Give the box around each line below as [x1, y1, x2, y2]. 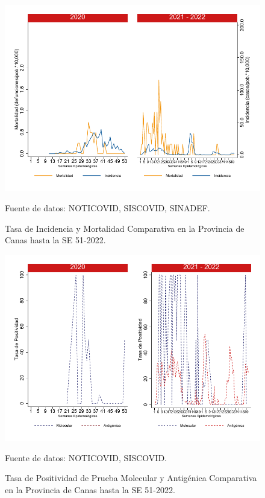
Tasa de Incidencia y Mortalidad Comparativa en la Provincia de [5, 222, 245, 234]
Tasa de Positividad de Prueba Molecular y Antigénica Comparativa [5, 471, 257, 484]
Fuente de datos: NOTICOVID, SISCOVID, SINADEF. [5, 201, 210, 214]
